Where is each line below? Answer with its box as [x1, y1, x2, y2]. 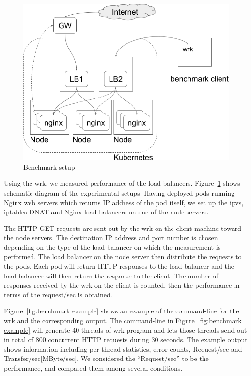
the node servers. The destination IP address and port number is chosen [4, 232, 218, 243]
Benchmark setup [23, 162, 75, 172]
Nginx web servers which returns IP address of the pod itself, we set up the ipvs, [4, 197, 244, 207]
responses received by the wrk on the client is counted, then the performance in [4, 280, 240, 290]
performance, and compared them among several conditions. [4, 363, 183, 373]
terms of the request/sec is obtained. [4, 289, 112, 299]
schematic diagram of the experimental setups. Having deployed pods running [4, 187, 235, 197]
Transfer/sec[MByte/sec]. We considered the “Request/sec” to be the [4, 353, 209, 363]
